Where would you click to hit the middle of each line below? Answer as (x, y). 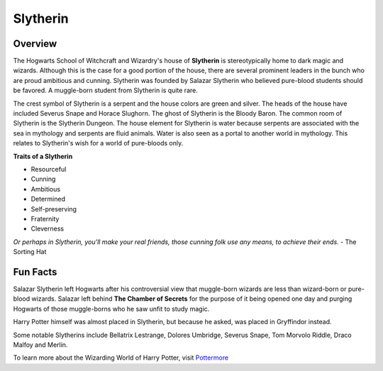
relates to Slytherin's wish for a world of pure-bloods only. (98, 143)
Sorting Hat (30, 252)
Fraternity (45, 218)
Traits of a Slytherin (43, 156)
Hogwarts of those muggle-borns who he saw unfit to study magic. (111, 309)
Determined (48, 199)
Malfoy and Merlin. (40, 345)
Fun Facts (35, 272)
